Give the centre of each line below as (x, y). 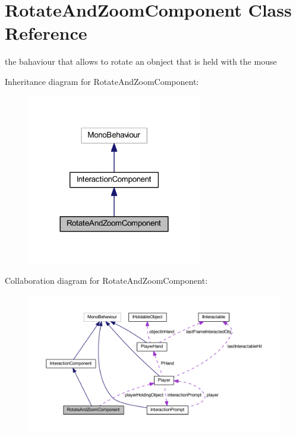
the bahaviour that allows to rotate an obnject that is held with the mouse (141, 61)
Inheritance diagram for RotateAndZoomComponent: (102, 81)
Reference (46, 33)
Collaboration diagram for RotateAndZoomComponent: (106, 280)
